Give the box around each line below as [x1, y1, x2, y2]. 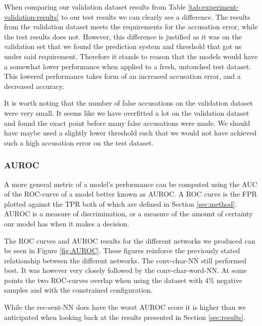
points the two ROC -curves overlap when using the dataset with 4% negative [4, 274, 242, 285]
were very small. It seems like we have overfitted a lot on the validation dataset [4, 107, 249, 118]
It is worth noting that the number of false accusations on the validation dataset [4, 98, 253, 108]
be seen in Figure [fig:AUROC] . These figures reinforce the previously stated [4, 245, 240, 256]
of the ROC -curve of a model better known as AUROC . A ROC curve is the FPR [4, 189, 257, 199]
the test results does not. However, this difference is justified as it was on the [4, 31, 242, 41]
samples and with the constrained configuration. [4, 285, 153, 295]
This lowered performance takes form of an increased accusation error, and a [4, 71, 241, 81]
